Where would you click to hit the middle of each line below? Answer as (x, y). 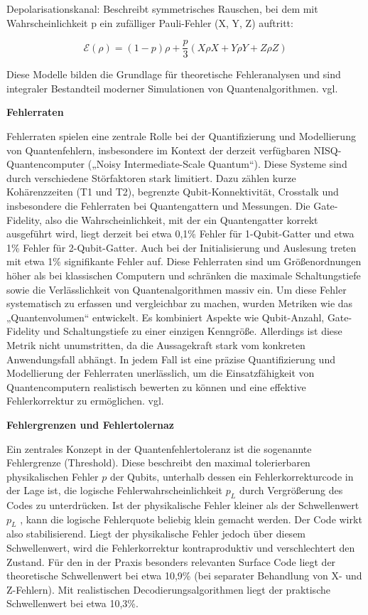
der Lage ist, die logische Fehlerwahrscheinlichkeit (115, 490)
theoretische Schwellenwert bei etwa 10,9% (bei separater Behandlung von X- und (184, 576)
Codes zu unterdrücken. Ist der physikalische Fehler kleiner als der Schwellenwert (183, 505)
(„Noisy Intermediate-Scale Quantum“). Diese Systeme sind (217, 164)
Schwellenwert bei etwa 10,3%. (72, 603)
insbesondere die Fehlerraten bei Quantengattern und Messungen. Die (158, 205)
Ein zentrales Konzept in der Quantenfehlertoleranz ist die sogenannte (159, 448)
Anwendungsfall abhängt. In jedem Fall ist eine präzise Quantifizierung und (171, 359)
